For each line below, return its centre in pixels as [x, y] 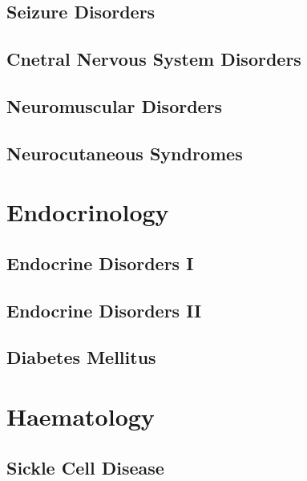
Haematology [81, 416]
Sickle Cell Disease [85, 467]
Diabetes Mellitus [81, 357]
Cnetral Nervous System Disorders [154, 59]
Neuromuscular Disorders [115, 105]
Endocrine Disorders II [104, 310]
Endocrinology [88, 212]
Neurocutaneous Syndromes [125, 153]
